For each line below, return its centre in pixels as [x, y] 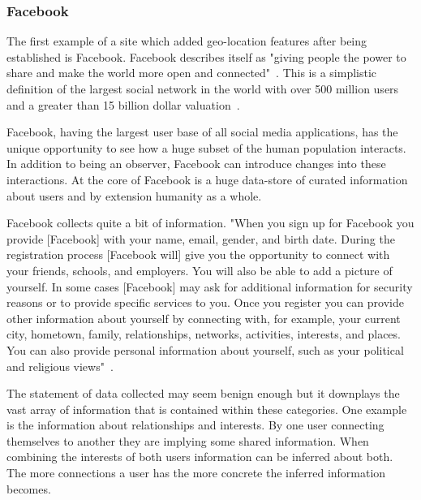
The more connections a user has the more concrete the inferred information [196, 473]
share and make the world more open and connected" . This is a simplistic [192, 73]
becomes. [29, 488]
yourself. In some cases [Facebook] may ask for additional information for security [210, 286]
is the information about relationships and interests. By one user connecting [195, 425]
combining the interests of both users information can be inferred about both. [200, 457]
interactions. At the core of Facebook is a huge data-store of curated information [207, 179]
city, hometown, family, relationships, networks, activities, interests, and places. [204, 334]
